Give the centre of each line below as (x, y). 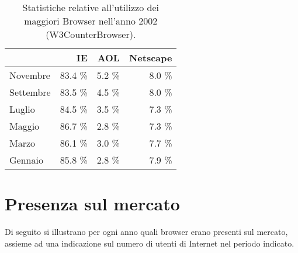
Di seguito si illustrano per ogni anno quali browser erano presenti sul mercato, (146, 232)
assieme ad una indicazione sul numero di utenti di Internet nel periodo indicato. (150, 243)
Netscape (150, 58)
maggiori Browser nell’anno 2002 (91, 21)
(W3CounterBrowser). (91, 34)
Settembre (30, 92)
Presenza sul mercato (92, 204)
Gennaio (26, 160)
